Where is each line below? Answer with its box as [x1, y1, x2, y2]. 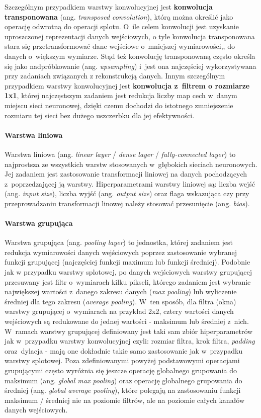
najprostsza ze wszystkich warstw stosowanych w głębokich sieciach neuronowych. [5, 158, 257, 169]
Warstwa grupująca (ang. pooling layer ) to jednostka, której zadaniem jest [5, 237, 233, 247]
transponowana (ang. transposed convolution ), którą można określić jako [5, 11, 233, 22]
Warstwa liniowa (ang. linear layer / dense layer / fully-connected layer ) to [5, 148, 236, 159]
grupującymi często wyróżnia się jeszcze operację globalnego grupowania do [5, 365, 237, 375]
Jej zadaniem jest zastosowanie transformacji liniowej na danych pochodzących [5, 169, 247, 179]
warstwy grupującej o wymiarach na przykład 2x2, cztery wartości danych [5, 306, 234, 316]
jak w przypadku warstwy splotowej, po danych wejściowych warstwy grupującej [5, 267, 252, 277]
